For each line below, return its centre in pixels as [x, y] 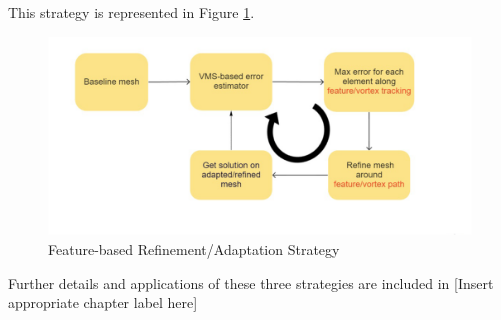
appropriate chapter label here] [103, 302]
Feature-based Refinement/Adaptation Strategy [194, 248]
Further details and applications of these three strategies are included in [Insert [251, 282]
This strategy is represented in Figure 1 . [131, 12]
